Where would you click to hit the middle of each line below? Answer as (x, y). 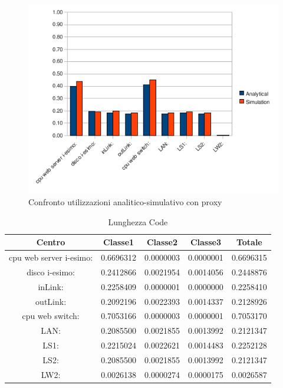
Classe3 (205, 242)
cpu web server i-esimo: (51, 257)
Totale (249, 242)
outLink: (51, 301)
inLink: (51, 286)
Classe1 (119, 242)
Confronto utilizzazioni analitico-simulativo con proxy (125, 202)
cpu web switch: (51, 316)
